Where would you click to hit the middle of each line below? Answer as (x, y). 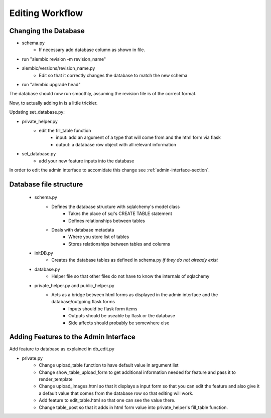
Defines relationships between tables (107, 221)
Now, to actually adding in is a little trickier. (53, 103)
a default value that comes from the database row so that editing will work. (116, 393)
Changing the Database (47, 31)
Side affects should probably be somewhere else (119, 323)
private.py (32, 358)
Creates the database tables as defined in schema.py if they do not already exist (135, 260)
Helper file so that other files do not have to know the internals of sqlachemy (130, 276)
